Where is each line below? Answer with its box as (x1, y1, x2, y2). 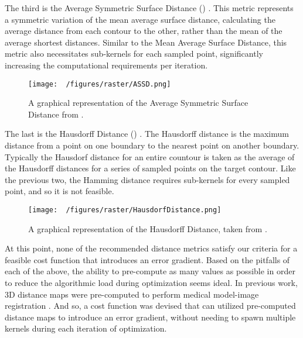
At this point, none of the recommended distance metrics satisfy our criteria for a (5, 242, 298, 254)
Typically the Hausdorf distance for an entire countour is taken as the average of (5, 150, 295, 163)
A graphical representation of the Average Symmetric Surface (28, 96, 248, 109)
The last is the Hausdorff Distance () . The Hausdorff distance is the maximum (5, 127, 289, 140)
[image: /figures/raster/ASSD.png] (28, 80, 171, 88)
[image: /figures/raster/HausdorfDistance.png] (28, 205, 222, 214)
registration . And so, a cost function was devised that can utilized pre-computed (5, 299, 296, 312)
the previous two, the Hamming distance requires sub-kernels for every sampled (5, 173, 290, 185)
